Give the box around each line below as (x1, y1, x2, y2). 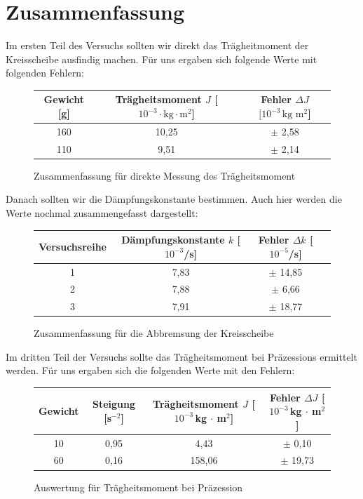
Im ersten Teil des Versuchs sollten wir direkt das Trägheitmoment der (6, 38, 309, 53)
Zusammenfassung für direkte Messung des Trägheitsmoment (34, 168, 296, 182)
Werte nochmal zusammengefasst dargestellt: (6, 205, 198, 220)
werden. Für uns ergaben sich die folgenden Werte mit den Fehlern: (6, 363, 295, 378)
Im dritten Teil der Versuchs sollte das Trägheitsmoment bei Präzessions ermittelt (6, 349, 357, 364)
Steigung (93, 397, 136, 411)
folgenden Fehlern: (6, 65, 84, 80)
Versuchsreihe (39, 239, 107, 253)
